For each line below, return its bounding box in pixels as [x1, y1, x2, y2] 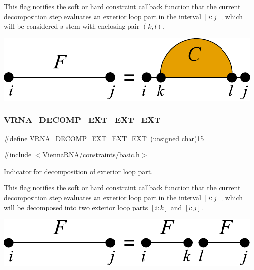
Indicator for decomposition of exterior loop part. [4, 166, 153, 176]
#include [4, 150, 32, 160]
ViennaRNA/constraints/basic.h [42, 150, 140, 160]
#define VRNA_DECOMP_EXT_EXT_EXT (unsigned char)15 [4, 133, 204, 143]
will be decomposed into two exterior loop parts [4, 202, 148, 212]
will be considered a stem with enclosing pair [4, 21, 140, 31]
